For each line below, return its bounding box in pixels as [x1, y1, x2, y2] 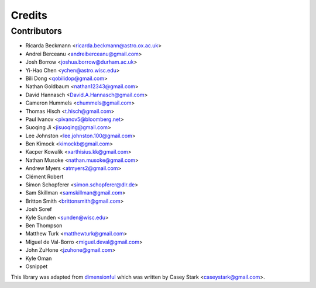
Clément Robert [25, 173, 64, 180]
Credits [11, 9, 48, 22]
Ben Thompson [25, 222, 63, 229]
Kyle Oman [25, 255, 52, 262]
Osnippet [25, 263, 48, 270]
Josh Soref [25, 206, 52, 213]
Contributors [11, 26, 63, 36]
